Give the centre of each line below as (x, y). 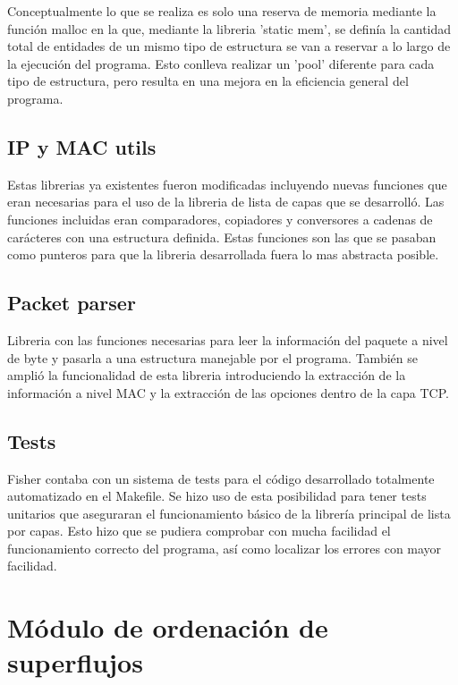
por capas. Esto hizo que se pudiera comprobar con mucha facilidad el (199, 531)
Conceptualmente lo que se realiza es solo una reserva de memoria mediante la (222, 11)
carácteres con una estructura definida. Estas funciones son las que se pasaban (222, 237)
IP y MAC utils (82, 146)
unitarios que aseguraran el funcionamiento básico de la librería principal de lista (229, 513)
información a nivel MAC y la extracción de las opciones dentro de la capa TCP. (228, 392)
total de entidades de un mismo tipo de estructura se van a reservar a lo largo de (229, 46)
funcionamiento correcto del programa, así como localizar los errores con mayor (225, 548)
